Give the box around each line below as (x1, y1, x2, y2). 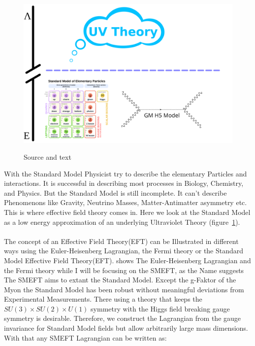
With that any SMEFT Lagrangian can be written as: (4, 332, 167, 343)
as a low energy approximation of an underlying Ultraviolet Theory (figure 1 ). (4, 216, 240, 227)
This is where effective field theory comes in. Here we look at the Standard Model (4, 207, 251, 217)
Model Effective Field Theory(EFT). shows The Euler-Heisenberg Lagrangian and (4, 255, 251, 265)
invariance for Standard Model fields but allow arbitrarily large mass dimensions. (4, 323, 248, 333)
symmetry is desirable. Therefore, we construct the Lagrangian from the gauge (4, 313, 241, 323)
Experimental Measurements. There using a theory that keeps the (4, 294, 202, 304)
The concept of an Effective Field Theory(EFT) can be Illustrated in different (4, 236, 239, 246)
